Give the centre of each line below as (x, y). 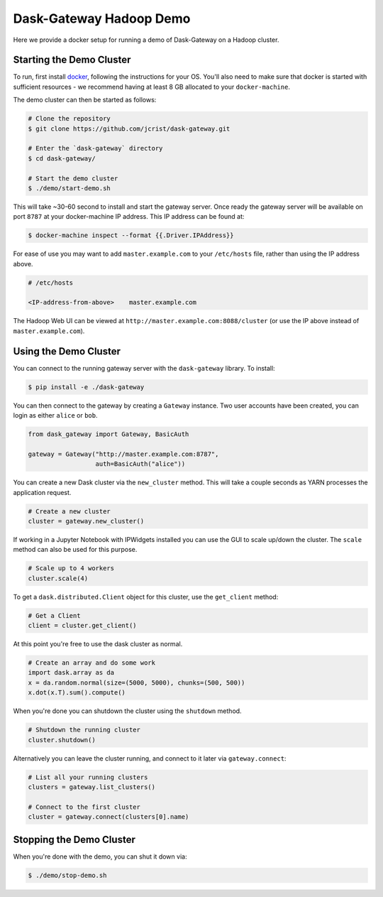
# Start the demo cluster (73, 178)
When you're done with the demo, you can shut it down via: (100, 857)
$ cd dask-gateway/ (62, 158)
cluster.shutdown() (62, 740)
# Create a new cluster (70, 511)
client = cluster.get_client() (83, 626)
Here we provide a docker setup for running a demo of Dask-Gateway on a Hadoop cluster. (146, 40)
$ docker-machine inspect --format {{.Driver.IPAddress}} (131, 235)
